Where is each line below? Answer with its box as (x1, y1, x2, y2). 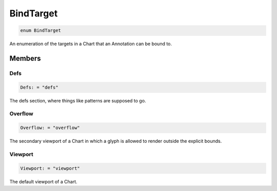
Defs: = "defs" (20, 84, 58, 90)
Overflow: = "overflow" (20, 125, 81, 131)
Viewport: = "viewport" (20, 165, 81, 171)
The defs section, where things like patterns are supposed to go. (9, 97, 146, 103)
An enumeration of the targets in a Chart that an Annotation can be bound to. (9, 41, 172, 47)
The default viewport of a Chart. (9, 178, 77, 184)
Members (9, 54, 41, 62)
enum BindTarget (20, 28, 62, 33)
